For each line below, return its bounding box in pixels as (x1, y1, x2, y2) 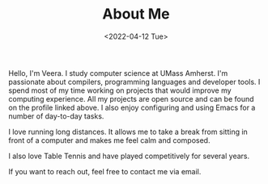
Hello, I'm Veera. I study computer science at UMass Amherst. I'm (8, 68, 228, 77)
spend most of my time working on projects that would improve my (8, 86, 232, 95)
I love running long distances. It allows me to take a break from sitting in (8, 127, 249, 136)
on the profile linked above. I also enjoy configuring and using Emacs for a (8, 102, 256, 112)
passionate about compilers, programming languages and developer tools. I (8, 77, 261, 86)
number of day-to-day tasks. (8, 111, 104, 121)
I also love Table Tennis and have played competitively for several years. (8, 151, 250, 161)
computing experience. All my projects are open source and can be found (8, 94, 254, 103)
